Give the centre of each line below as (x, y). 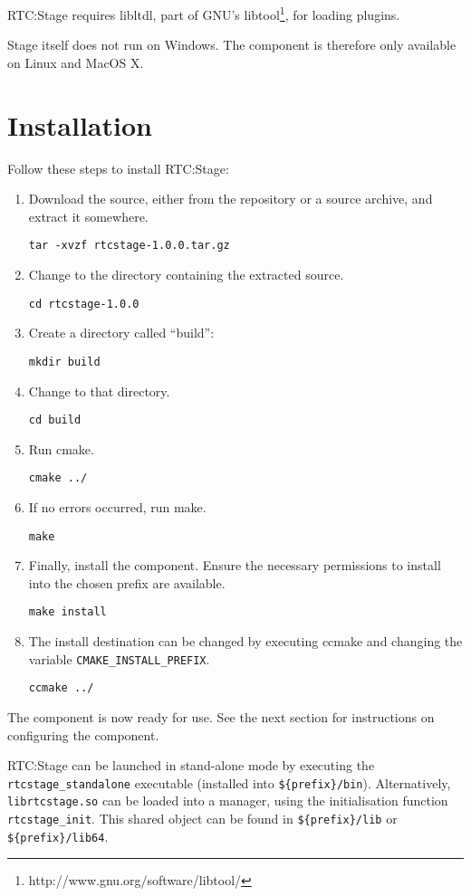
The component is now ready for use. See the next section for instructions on (221, 717)
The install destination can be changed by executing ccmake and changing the (245, 641)
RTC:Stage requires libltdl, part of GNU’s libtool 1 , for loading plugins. (204, 13)
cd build (55, 420)
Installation (80, 124)
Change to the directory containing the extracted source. (186, 274)
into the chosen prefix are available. (127, 582)
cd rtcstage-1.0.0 (84, 304)
